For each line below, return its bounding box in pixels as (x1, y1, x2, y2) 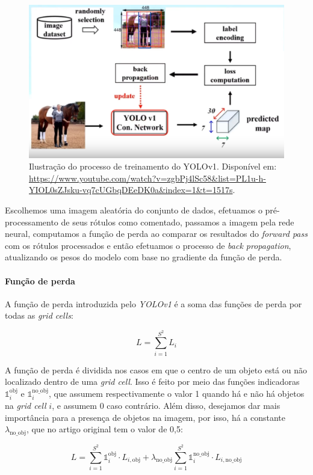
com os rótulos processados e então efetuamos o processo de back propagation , (5, 239, 291, 251)
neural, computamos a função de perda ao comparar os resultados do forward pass (5, 227, 308, 240)
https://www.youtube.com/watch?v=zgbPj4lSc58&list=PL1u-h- (29, 171, 266, 184)
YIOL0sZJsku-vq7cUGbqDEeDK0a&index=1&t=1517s (29, 183, 233, 196)
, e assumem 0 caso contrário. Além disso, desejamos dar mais (52, 399, 280, 412)
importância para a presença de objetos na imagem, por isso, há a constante (5, 411, 286, 423)
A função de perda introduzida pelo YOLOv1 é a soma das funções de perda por (5, 297, 302, 310)
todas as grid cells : (5, 309, 73, 322)
